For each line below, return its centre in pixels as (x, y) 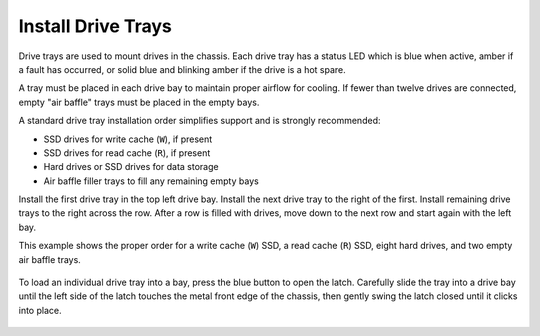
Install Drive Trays (95, 26)
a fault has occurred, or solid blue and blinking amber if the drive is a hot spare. (182, 69)
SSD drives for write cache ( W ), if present (128, 139)
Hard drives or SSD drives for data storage (131, 167)
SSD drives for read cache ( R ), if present (127, 152)
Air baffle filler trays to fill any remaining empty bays (151, 181)
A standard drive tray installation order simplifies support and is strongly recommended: (199, 121)
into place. (40, 310)
